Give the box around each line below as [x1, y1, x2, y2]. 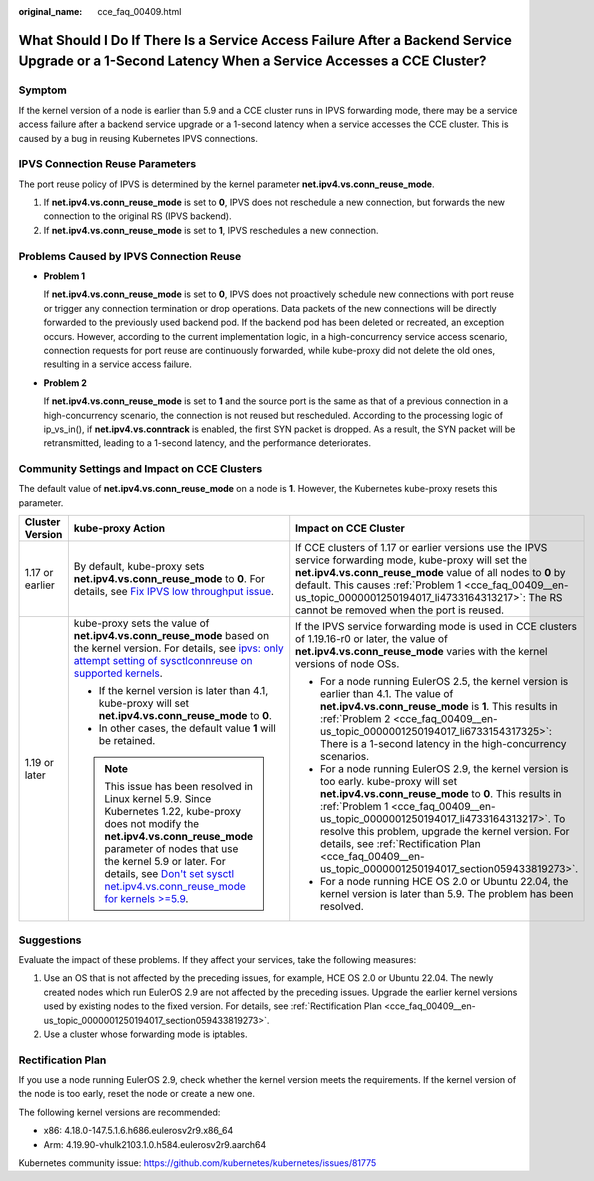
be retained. [98, 734, 156, 748]
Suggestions [18, 933, 82, 947]
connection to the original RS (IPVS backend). [43, 210, 232, 222]
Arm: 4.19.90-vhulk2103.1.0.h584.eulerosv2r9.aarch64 [43, 1138, 267, 1150]
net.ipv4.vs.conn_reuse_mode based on [73, 629, 270, 643]
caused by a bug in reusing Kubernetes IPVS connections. [18, 132, 259, 144]
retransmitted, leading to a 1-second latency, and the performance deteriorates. [43, 437, 372, 449]
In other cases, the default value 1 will [98, 721, 277, 735]
